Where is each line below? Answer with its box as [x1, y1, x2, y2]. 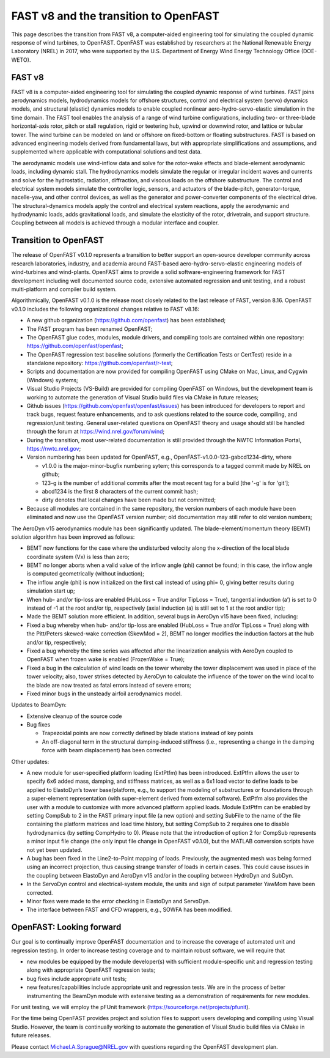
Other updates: [11, 758, 50, 765]
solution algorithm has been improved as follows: [11, 533, 135, 541]
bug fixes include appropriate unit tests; [26, 975, 127, 982]
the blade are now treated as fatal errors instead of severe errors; [26, 681, 192, 689]
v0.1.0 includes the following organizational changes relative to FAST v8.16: [11, 305, 200, 313]
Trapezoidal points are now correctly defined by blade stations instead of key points [42, 730, 254, 737]
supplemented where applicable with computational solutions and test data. [11, 148, 202, 155]
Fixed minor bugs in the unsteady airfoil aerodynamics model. [26, 690, 183, 697]
